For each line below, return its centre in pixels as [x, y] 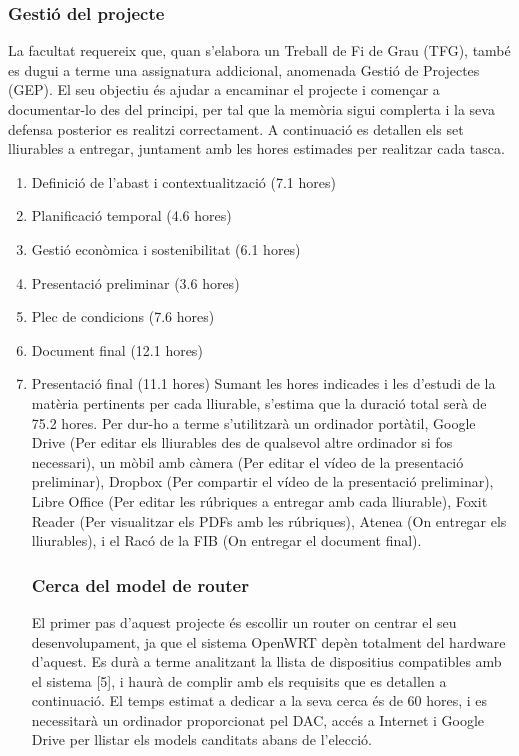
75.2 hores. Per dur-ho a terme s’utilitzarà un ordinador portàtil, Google [253, 422]
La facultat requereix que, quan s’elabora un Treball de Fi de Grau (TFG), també [259, 50]
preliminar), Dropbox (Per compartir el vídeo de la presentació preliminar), [262, 481]
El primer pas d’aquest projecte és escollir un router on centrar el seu [244, 621]
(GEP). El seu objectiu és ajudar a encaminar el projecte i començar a [224, 89]
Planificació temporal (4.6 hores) [131, 215]
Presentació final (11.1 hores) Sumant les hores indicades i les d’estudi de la [263, 383]
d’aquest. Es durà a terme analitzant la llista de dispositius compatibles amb [266, 661]
